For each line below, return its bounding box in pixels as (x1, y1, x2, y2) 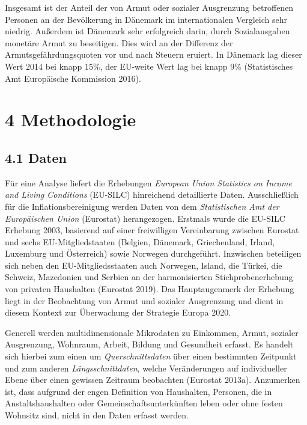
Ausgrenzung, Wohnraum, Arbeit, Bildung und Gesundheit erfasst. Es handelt (5, 338, 294, 350)
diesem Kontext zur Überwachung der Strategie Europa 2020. (5, 306, 231, 319)
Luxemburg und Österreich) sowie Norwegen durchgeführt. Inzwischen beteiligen (5, 247, 302, 260)
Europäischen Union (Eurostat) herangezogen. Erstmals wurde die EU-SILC (5, 212, 285, 224)
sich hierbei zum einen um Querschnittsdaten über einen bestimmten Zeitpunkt (5, 350, 297, 362)
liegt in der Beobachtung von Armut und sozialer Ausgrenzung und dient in (5, 294, 284, 307)
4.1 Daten (5, 148, 67, 167)
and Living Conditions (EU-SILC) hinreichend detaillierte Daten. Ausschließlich (5, 188, 299, 201)
